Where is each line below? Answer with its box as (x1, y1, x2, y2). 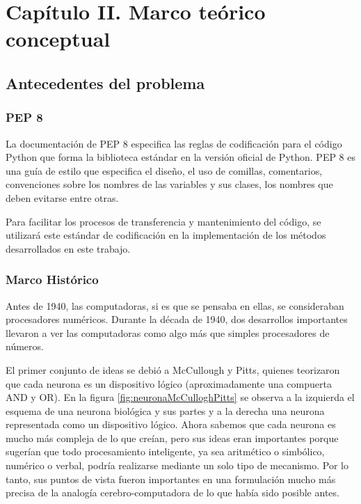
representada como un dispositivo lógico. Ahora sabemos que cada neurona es (6, 417, 336, 432)
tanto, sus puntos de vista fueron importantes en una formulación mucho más (6, 471, 336, 486)
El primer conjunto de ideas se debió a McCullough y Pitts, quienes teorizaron (6, 362, 340, 377)
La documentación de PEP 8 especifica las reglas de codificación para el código (6, 136, 342, 150)
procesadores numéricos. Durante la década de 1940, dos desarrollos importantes (6, 312, 348, 326)
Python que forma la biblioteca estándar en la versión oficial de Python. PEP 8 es (6, 150, 356, 164)
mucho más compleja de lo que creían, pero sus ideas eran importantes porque (6, 430, 339, 445)
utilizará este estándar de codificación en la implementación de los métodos (6, 228, 326, 242)
